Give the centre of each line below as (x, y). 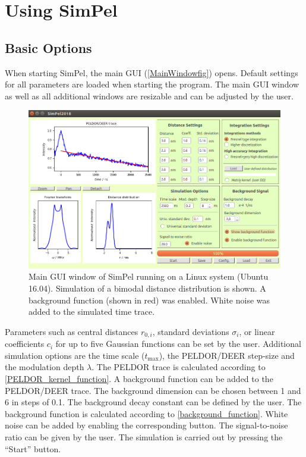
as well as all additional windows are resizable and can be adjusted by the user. (149, 96)
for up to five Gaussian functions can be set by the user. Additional (178, 344)
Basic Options (48, 47)
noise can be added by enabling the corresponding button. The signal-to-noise (146, 425)
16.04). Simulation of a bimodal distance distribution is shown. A (147, 288)
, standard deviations (191, 331)
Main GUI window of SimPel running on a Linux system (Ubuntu (149, 276)
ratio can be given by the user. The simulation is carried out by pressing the (144, 437)
